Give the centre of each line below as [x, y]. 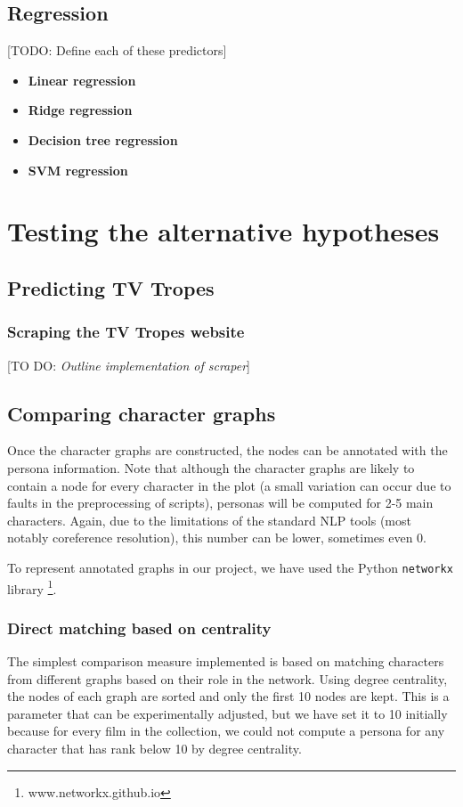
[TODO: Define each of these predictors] [117, 50]
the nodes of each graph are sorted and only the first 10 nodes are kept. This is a [228, 696]
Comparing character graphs [142, 413]
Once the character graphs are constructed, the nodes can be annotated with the [227, 450]
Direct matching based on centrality [139, 628]
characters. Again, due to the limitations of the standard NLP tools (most [209, 520]
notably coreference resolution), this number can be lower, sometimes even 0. [217, 538]
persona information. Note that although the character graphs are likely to [211, 467]
